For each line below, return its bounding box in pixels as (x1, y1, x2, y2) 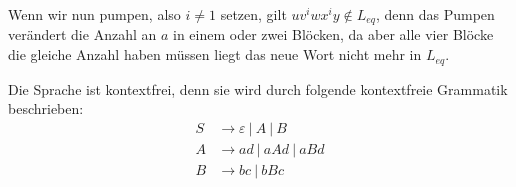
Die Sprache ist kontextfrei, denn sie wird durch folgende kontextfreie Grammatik (8, 78, 508, 99)
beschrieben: (8, 98, 84, 119)
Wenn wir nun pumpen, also (8, 4, 181, 24)
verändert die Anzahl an (8, 24, 157, 45)
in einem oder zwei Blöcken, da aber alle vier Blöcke (172, 24, 494, 45)
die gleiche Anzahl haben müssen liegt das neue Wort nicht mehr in (8, 44, 422, 65)
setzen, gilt (220, 4, 287, 24)
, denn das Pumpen (375, 4, 495, 24)
